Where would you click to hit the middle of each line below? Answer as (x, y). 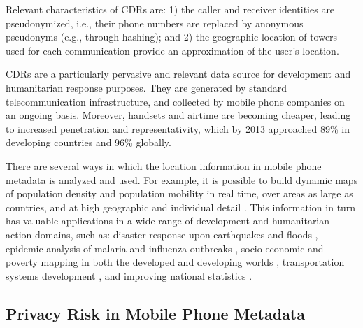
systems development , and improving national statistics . (129, 275)
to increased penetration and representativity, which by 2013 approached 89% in (178, 128)
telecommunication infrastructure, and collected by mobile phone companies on (175, 101)
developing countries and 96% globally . (88, 142)
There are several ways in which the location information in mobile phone (164, 165)
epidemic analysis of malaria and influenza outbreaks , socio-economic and (165, 248)
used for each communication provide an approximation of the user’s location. (172, 50)
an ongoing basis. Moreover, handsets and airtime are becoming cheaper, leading (178, 115)
